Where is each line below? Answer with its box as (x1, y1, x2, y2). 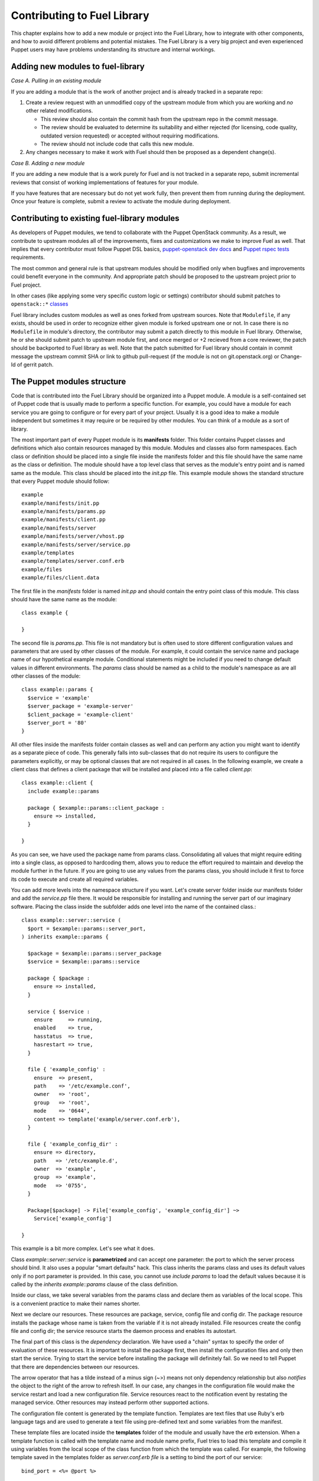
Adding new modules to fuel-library (11, 62, 145, 72)
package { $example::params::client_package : (27, 804, 165, 811)
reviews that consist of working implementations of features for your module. (11, 178, 199, 186)
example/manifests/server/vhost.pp (21, 533, 125, 540)
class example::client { (21, 780, 93, 786)
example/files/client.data (21, 575, 100, 581)
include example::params (27, 788, 100, 794)
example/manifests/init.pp (21, 499, 100, 507)
